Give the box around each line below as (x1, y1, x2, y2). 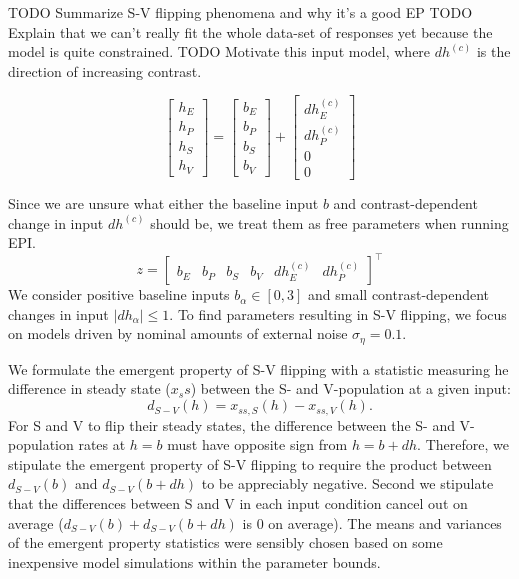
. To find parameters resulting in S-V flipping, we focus (169, 303, 507, 324)
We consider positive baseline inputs (8, 284, 230, 305)
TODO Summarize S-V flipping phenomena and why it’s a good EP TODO (8, 2, 473, 22)
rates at (78, 434, 126, 455)
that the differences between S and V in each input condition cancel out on (8, 492, 468, 513)
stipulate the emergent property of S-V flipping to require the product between (8, 453, 492, 474)
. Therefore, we (417, 434, 509, 455)
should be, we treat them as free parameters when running (150, 212, 509, 233)
